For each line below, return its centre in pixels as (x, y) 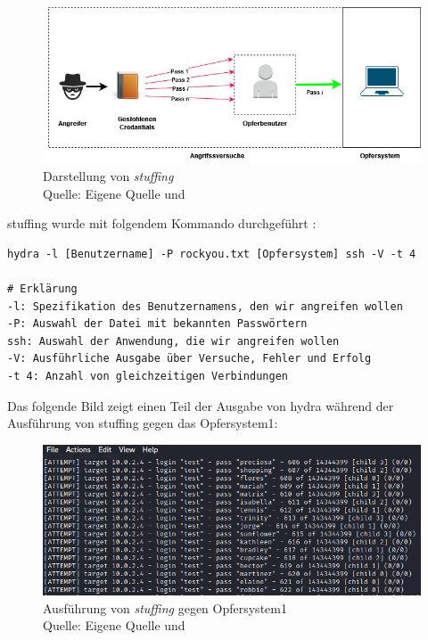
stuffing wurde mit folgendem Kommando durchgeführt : (162, 223)
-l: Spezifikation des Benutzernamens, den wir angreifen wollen (205, 306)
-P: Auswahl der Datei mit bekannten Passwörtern (157, 324)
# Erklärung (42, 289)
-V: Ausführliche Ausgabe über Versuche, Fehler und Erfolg (189, 359)
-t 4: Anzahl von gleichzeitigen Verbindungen (148, 377)
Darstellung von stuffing (108, 176)
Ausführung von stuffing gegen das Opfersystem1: (143, 423)
